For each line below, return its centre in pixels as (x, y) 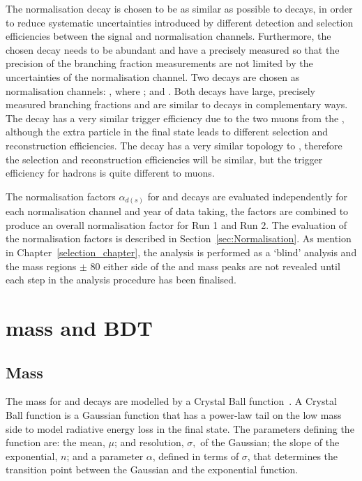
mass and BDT (79, 327)
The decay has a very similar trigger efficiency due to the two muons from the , (175, 118)
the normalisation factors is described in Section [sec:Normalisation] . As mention (179, 238)
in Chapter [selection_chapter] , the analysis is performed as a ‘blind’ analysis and (181, 252)
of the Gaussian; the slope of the (270, 442)
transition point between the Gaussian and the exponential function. (152, 469)
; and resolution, (149, 442)
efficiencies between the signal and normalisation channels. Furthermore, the (168, 36)
